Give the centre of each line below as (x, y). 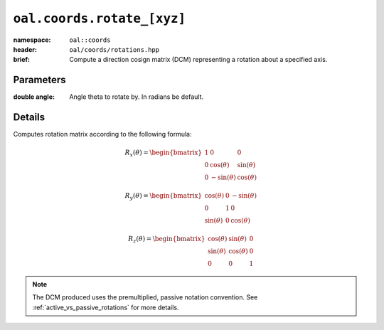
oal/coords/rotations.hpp (114, 49)
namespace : (32, 40)
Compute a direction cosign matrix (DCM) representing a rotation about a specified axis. (198, 60)
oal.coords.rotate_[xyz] (100, 18)
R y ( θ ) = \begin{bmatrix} (164, 197)
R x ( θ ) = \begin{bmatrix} (164, 154)
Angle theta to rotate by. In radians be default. (137, 97)
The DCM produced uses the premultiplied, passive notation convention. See (145, 297)
